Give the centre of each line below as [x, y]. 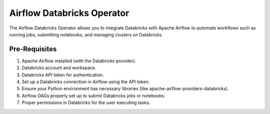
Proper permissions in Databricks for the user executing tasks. [86, 103]
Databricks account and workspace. [59, 68]
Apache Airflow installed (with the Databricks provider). [79, 61]
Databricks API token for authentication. [63, 75]
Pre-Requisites [33, 49]
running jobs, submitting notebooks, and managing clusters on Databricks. [86, 34]
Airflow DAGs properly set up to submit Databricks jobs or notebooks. [93, 96]
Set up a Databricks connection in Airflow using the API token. [86, 82]
